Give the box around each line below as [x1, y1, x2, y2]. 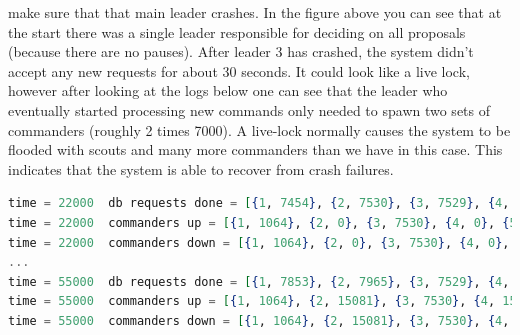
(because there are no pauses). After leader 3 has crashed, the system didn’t [8, 41, 474, 62]
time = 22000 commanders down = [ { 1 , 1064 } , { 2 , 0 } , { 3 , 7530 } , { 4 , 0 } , [8, 235, 510, 250]
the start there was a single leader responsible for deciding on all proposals [8, 21, 466, 42]
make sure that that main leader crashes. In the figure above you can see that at [8, 2, 502, 22]
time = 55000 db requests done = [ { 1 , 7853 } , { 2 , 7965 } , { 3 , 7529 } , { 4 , [8, 274, 510, 289]
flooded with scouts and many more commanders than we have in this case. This [8, 139, 503, 160]
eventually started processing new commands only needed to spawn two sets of [8, 99, 491, 120]
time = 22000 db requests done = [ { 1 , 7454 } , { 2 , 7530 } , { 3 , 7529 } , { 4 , [8, 196, 510, 211]
